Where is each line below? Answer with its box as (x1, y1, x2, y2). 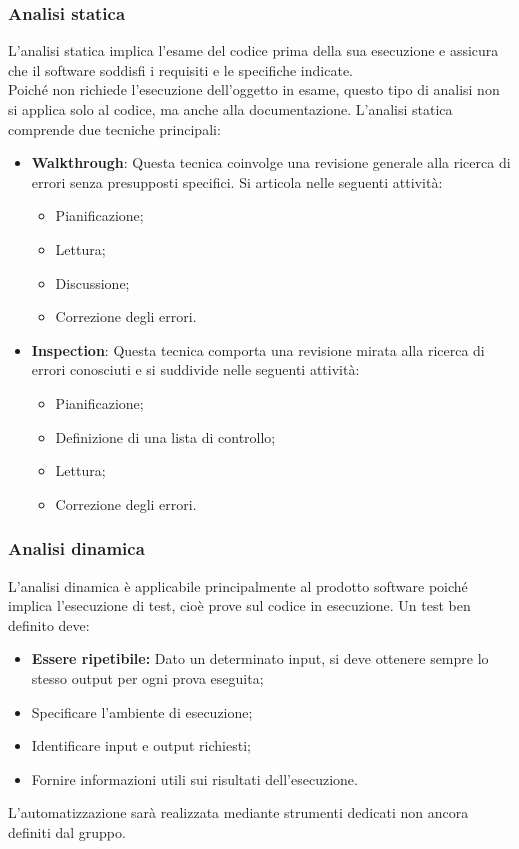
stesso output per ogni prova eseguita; (31, 667, 264, 688)
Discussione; (55, 272, 130, 293)
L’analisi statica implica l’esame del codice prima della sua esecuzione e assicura (8, 40, 499, 61)
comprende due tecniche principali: (8, 118, 221, 139)
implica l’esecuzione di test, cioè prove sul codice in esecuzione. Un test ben (8, 595, 471, 616)
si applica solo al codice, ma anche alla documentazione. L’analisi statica (8, 99, 453, 119)
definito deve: (8, 614, 90, 635)
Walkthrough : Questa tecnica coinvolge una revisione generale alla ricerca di (31, 152, 511, 173)
